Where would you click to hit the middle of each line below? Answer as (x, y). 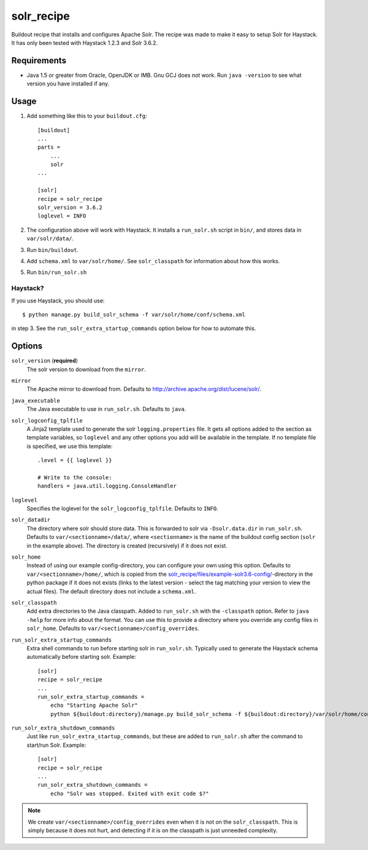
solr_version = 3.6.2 (70, 208)
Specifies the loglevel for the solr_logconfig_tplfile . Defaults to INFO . (122, 509)
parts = (49, 147)
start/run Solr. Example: (56, 745)
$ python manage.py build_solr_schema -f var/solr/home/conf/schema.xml (134, 314)
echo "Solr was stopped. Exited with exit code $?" (129, 793)
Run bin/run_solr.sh (57, 272)
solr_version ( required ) (44, 361)
